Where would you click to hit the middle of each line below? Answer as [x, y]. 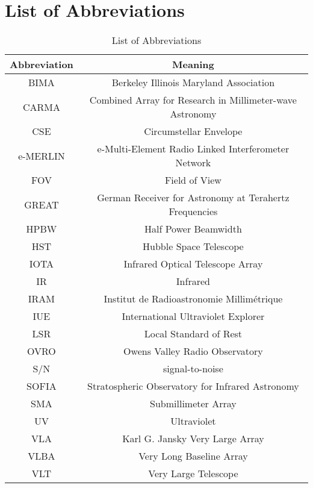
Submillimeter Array [193, 404]
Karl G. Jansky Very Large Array [193, 439]
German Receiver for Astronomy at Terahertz [193, 198]
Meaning [193, 64]
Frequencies [193, 211]
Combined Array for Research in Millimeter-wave [193, 100]
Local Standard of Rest [193, 334]
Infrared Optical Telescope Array [193, 264]
